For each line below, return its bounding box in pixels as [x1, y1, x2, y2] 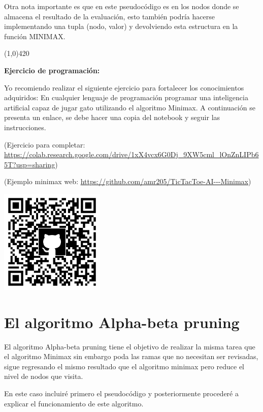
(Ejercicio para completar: [4, 139, 85, 150]
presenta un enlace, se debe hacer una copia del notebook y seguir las [4, 112, 220, 123]
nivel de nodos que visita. [4, 371, 83, 381]
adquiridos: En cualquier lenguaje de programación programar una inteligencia [4, 92, 248, 103]
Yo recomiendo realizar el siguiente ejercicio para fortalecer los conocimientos [4, 82, 244, 93]
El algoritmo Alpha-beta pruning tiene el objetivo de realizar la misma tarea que [4, 341, 255, 351]
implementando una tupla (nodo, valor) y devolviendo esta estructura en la [4, 21, 238, 32]
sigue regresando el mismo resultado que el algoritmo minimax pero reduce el [4, 361, 245, 371]
